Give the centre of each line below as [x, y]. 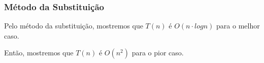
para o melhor [238, 26]
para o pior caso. [158, 53]
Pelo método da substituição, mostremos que [74, 26]
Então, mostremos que [39, 53]
